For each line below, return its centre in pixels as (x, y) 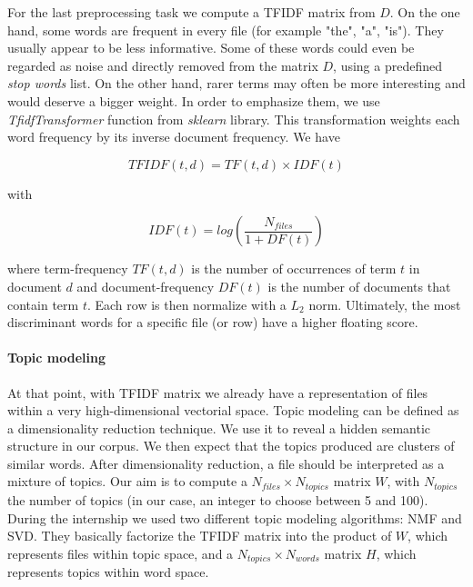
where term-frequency (68, 269)
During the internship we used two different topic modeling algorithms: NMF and (235, 517)
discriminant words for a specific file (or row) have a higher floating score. (213, 322)
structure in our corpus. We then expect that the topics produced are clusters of (231, 446)
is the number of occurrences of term (294, 269)
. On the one (425, 12)
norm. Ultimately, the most (385, 304)
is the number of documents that (359, 286)
